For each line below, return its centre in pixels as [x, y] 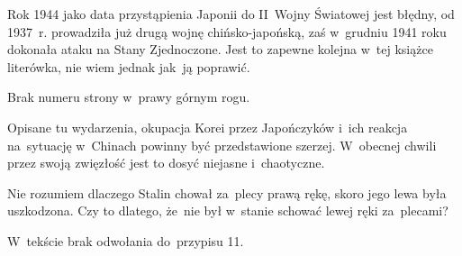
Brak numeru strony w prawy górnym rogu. [129, 97]
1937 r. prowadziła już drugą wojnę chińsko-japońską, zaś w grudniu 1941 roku [227, 31]
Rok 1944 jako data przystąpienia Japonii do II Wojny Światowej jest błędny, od [231, 14]
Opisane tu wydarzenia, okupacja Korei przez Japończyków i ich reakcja [208, 127]
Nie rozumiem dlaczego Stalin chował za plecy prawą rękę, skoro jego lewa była [227, 192]
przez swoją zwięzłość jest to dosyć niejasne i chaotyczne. [166, 163]
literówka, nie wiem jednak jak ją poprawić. [129, 66]
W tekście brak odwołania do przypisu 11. [126, 240]
